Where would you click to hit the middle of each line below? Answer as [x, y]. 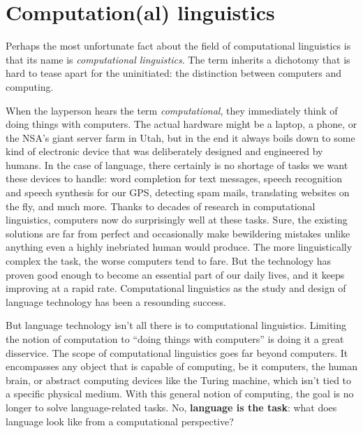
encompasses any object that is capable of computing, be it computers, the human [182, 366]
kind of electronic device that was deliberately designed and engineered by [164, 151]
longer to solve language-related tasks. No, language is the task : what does [171, 407]
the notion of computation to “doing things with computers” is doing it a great [175, 339]
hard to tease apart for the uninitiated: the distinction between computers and [174, 73]
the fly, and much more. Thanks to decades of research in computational [161, 206]
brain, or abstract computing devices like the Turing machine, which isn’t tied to [179, 380]
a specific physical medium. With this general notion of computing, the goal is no [180, 394]
